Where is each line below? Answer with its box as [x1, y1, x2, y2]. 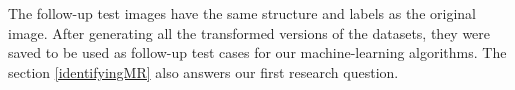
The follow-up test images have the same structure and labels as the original [8, 3, 476, 23]
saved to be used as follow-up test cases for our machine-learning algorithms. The [8, 42, 507, 63]
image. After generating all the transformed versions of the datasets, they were [8, 22, 491, 43]
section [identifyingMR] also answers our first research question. [8, 61, 399, 82]
